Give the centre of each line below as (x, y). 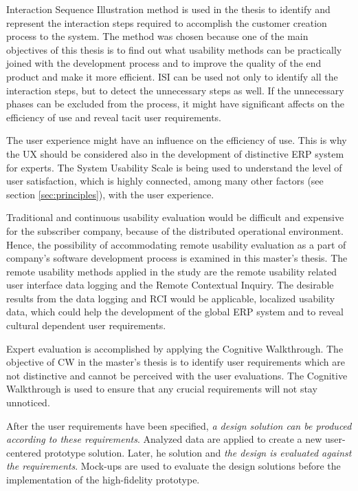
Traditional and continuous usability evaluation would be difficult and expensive (175, 217)
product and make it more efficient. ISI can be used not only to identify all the (172, 76)
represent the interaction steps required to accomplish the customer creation (167, 22)
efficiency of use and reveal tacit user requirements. (114, 117)
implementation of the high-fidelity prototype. (103, 479)
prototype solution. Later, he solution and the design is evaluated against (198, 452)
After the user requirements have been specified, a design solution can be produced (179, 425)
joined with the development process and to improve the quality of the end (164, 63)
